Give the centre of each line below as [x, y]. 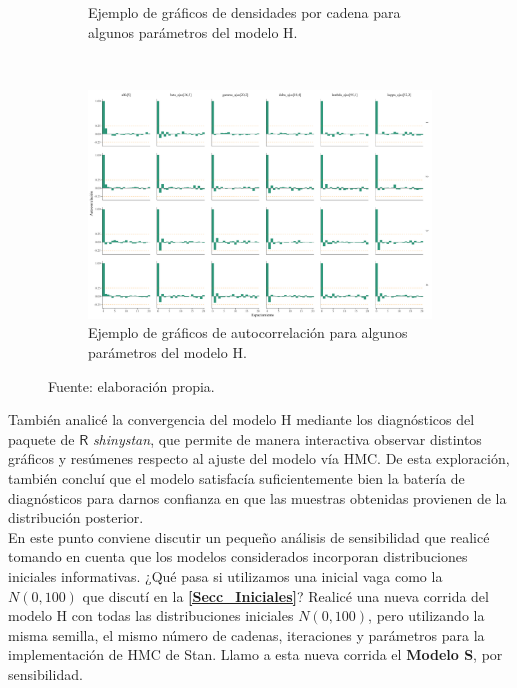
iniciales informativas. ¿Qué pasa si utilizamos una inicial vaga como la [225, 576]
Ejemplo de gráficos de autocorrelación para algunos [248, 332]
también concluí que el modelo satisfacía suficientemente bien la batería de [236, 478]
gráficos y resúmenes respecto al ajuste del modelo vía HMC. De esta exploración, [259, 458]
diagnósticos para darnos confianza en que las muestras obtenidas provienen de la [257, 497]
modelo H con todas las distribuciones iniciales [151, 615]
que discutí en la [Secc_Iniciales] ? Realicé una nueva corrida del [285, 595]
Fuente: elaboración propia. [131, 385]
